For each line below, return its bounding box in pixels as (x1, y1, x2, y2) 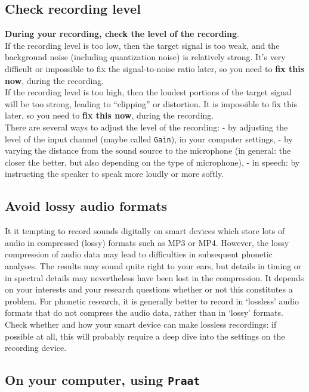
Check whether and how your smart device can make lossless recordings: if (5, 318, 277, 330)
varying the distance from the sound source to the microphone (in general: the (5, 144, 291, 157)
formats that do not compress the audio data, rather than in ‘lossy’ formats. (5, 306, 283, 319)
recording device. (5, 341, 67, 354)
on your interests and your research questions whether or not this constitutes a (5, 283, 293, 295)
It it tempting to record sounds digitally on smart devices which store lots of (5, 225, 285, 237)
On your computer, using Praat (5, 371, 200, 389)
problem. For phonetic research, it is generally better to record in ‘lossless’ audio (5, 294, 299, 307)
